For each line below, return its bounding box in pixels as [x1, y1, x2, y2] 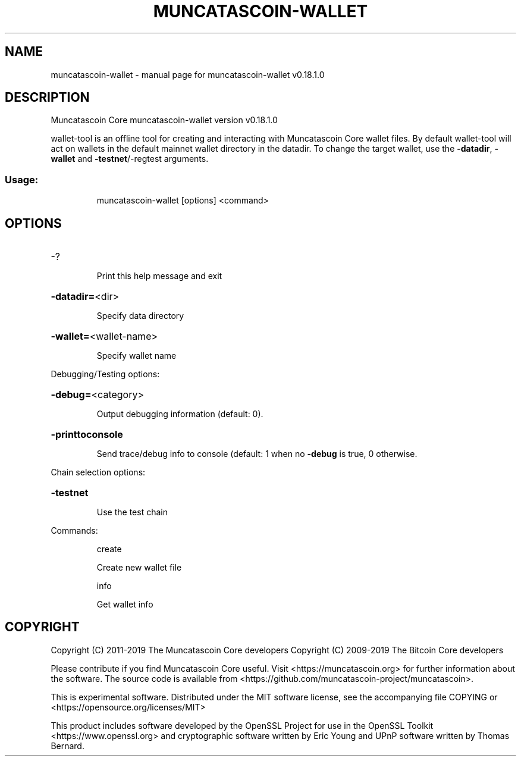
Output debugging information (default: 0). [96, 409, 263, 419]
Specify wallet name [96, 350, 177, 361]
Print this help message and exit [96, 271, 222, 281]
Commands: [51, 525, 98, 536]
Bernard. [51, 740, 84, 751]
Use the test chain [96, 507, 168, 518]
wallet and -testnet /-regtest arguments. [51, 154, 209, 164]
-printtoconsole [51, 428, 123, 441]
